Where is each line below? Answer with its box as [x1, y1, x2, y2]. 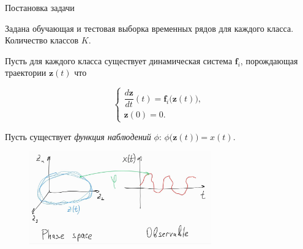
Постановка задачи [5, 1, 75, 13]
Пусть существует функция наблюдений [5, 130, 151, 143]
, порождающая [240, 54, 298, 67]
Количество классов [5, 34, 79, 46]
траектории [5, 66, 47, 79]
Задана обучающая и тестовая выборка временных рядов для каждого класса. [5, 21, 294, 34]
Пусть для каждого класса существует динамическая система [5, 54, 233, 67]
